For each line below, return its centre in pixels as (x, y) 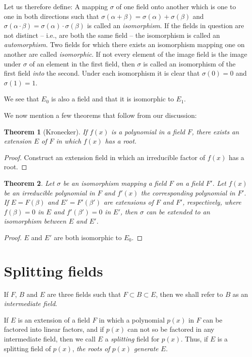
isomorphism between (35, 221)
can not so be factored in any (171, 329)
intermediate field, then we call (50, 338)
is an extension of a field (54, 319)
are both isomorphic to (88, 237)
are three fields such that (84, 294)
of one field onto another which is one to (176, 6)
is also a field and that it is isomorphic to (112, 99)
